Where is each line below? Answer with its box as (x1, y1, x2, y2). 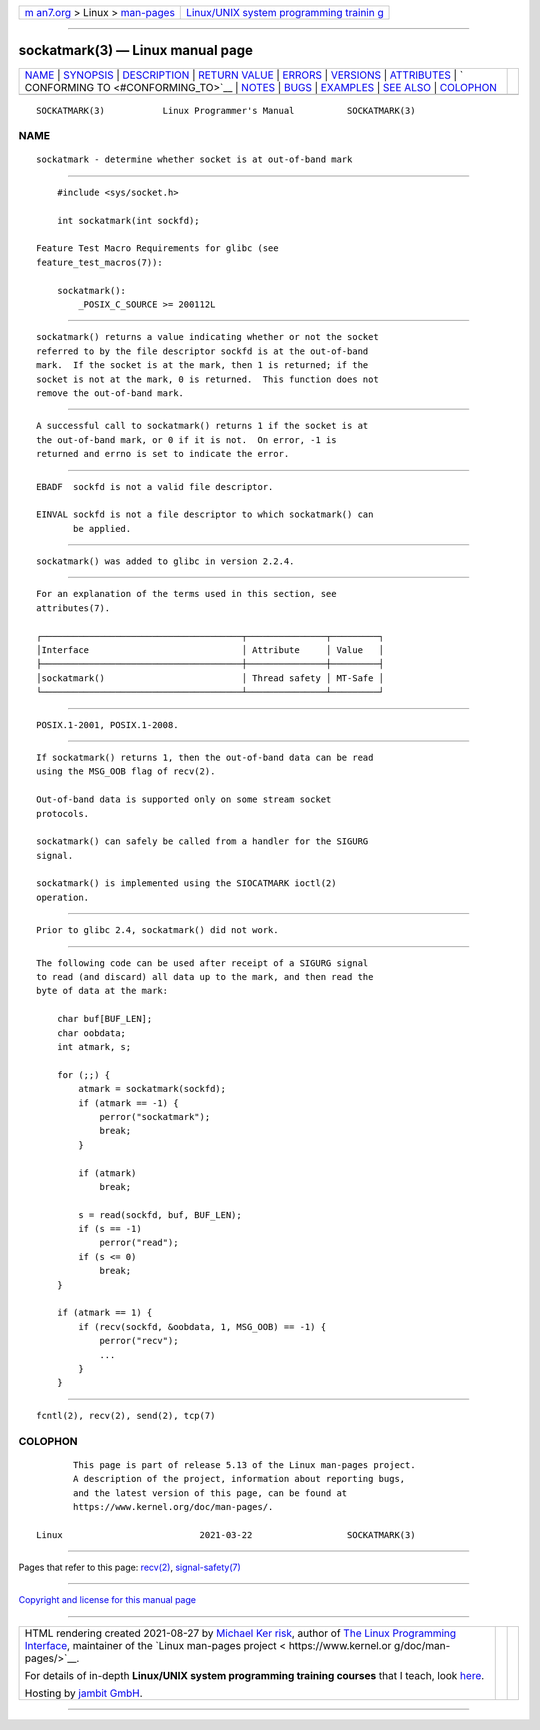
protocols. (36, 808, 90, 819)
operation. (36, 891, 90, 903)
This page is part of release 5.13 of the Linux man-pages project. (73, 1459, 416, 1470)
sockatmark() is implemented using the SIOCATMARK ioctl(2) (36, 878, 337, 889)
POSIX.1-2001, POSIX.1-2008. (36, 719, 179, 730)
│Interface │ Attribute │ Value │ (36, 645, 385, 656)
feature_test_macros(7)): (36, 256, 164, 268)
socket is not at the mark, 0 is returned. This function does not (36, 373, 379, 385)
